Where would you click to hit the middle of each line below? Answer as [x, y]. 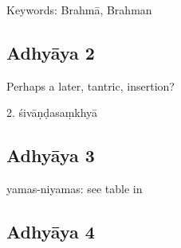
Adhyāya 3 [51, 155]
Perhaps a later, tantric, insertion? [90, 85]
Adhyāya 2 [51, 52]
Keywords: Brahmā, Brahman [79, 10]
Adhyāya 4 [51, 232]
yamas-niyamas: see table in [75, 189]
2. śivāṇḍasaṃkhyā [52, 112]
